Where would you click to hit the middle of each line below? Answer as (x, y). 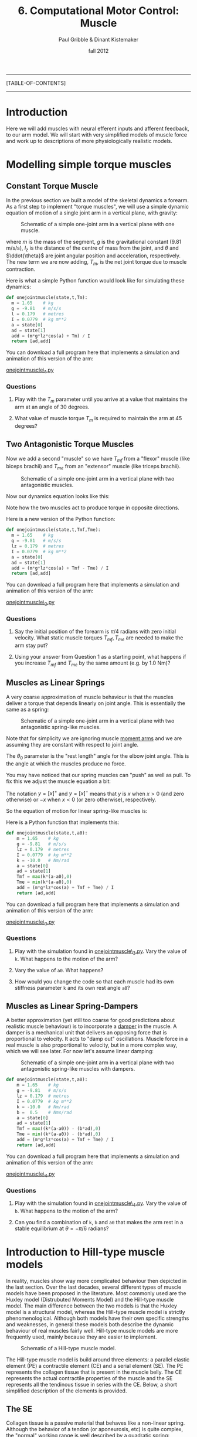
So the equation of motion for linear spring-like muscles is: (77, 811)
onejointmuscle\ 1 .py (30, 371)
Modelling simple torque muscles (89, 165)
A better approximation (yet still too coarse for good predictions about (91, 1020)
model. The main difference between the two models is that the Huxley (92, 1306)
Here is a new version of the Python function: (61, 519)
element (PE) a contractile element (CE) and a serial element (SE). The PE (95, 1366)
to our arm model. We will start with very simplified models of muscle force (97, 134)
